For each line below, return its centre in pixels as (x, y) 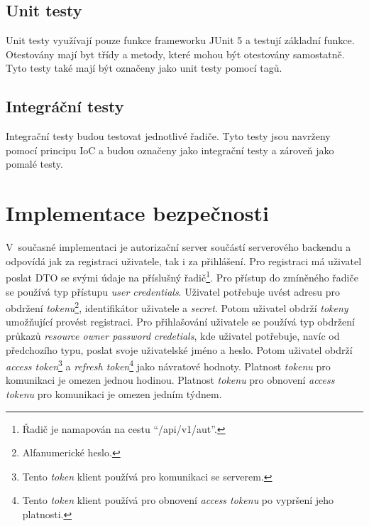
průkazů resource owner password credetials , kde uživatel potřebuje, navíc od (173, 335)
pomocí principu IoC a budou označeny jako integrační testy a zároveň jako (170, 150)
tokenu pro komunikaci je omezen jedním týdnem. (114, 394)
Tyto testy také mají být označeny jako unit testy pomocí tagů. (144, 68)
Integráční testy (65, 106)
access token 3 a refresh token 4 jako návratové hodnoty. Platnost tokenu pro (168, 365)
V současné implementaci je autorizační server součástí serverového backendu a (178, 247)
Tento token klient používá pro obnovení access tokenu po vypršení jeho (178, 500)
